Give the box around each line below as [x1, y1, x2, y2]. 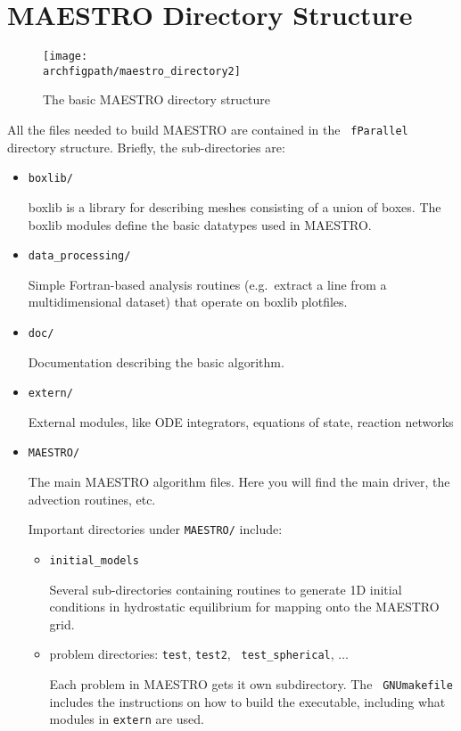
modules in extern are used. [49, 710, 205, 728]
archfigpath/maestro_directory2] [43, 64, 241, 78]
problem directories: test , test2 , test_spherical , [49, 645, 334, 663]
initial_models [49, 554, 139, 567]
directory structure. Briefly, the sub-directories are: [7, 137, 285, 156]
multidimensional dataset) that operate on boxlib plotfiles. [28, 292, 348, 311]
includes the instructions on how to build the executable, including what [49, 692, 446, 710]
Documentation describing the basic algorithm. [28, 352, 284, 371]
